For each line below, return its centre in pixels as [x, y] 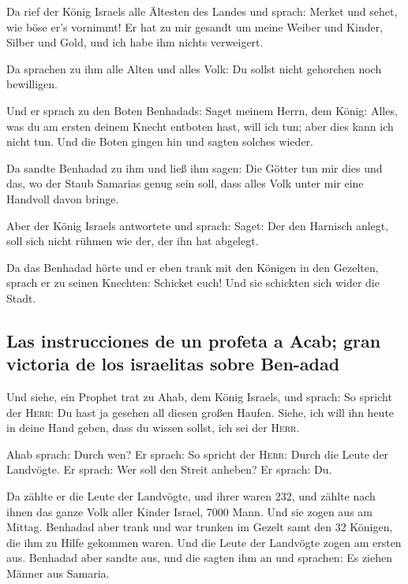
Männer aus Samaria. [58, 573]
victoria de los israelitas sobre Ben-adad [173, 364]
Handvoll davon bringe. [63, 198]
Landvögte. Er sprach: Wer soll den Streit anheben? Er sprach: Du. [169, 469]
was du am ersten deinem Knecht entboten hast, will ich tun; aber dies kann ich [200, 126]
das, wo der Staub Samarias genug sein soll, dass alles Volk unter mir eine [185, 183]
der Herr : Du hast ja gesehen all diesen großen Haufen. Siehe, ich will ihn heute [200, 412]
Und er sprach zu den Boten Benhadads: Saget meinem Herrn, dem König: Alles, [202, 110]
